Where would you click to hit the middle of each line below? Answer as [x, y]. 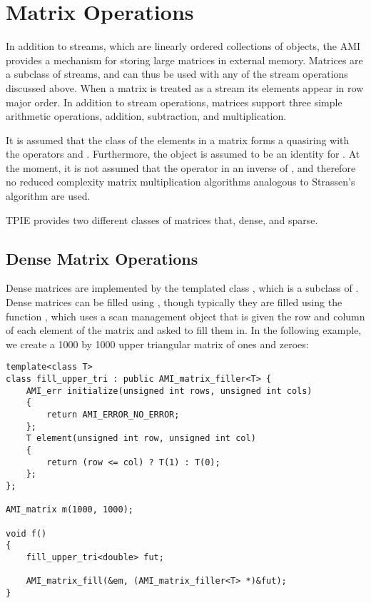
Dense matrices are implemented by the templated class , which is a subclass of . [182, 288]
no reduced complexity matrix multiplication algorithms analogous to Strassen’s [181, 182]
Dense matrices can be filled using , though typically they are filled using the [174, 302]
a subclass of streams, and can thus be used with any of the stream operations [177, 74]
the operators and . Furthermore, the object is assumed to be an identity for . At [183, 154]
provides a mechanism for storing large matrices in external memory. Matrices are [184, 60]
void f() [26, 533]
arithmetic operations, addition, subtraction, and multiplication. [146, 116]
